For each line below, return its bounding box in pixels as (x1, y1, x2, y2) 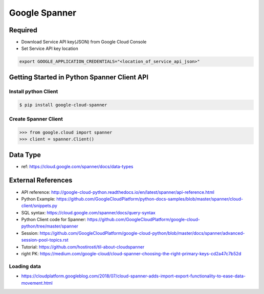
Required (9, 26, 38, 34)
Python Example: (21, 196, 56, 202)
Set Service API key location (21, 45, 78, 51)
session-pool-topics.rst (21, 237, 68, 243)
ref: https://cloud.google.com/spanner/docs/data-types (21, 163, 133, 169)
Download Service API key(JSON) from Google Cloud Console (21, 39, 147, 45)
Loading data (9, 263, 41, 270)
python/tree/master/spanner (21, 223, 78, 229)
